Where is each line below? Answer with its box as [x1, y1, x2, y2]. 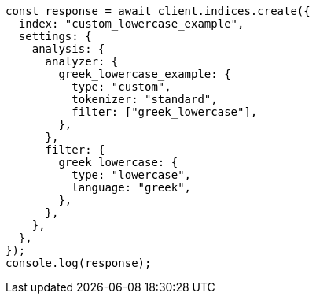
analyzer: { [45, 55, 119, 68]
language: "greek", [72, 181, 192, 194]
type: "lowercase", [72, 169, 192, 181]
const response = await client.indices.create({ [6, 5, 310, 17]
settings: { [18, 30, 92, 43]
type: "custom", [72, 80, 171, 93]
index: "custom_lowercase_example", [18, 17, 244, 30]
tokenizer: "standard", [72, 93, 218, 106]
